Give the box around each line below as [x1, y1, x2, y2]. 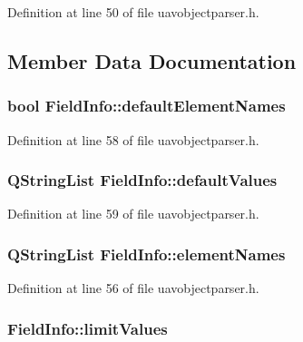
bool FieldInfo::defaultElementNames [7, 94, 286, 117]
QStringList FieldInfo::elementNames [7, 242, 286, 265]
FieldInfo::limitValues [7, 317, 168, 339]
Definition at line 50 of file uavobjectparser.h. [7, 3, 259, 21]
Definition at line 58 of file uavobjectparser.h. [7, 130, 259, 149]
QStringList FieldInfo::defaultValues [7, 169, 278, 191]
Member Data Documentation [7, 46, 297, 74]
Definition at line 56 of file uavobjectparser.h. [7, 278, 259, 298]
